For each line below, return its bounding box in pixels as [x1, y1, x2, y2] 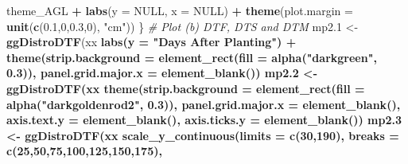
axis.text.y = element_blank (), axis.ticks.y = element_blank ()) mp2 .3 [6, 111, 402, 128]
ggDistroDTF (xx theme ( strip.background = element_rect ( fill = [6, 80, 365, 96]
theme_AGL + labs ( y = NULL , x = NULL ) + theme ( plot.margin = [6, 2, 353, 18]
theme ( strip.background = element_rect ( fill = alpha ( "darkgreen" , [6, 49, 377, 65]
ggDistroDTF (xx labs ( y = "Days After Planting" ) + [6, 33, 297, 50]
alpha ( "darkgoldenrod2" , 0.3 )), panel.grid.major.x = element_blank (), [6, 96, 401, 112]
